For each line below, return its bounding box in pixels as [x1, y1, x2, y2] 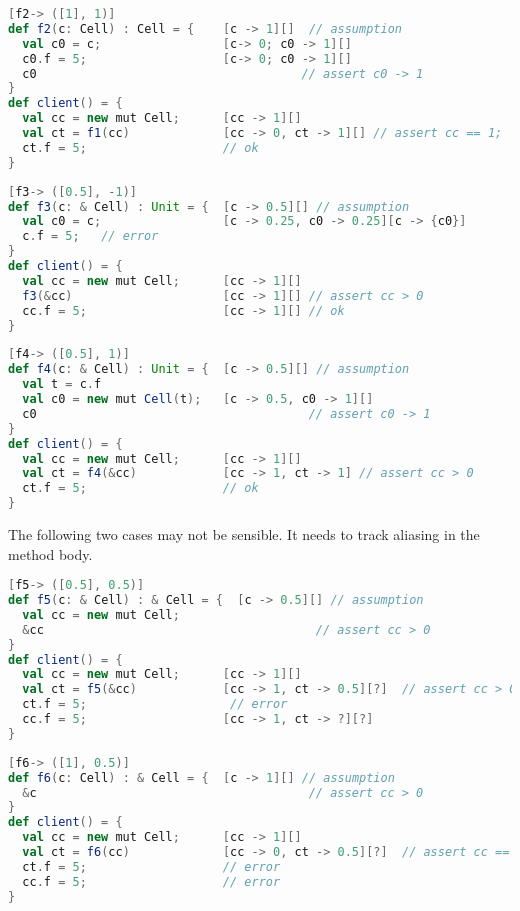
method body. [8, 543, 93, 564]
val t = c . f [22, 377, 102, 392]
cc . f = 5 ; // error [22, 874, 281, 889]
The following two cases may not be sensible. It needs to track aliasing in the [8, 524, 480, 544]
